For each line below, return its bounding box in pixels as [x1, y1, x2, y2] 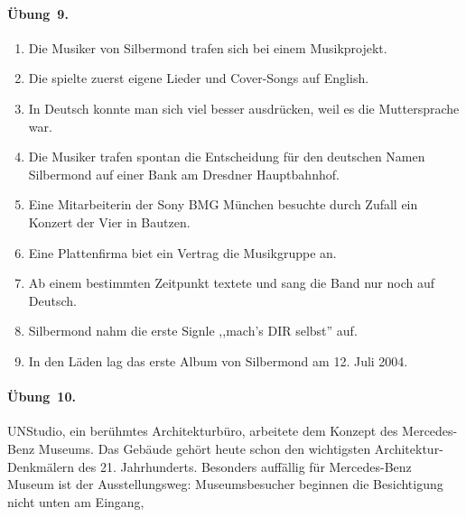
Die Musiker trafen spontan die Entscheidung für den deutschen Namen [28, 147, 425, 166]
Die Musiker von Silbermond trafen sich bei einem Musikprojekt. [28, 38, 387, 57]
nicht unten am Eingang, [7, 492, 144, 511]
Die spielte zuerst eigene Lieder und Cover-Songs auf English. [28, 69, 369, 88]
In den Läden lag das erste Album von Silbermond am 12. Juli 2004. [28, 351, 408, 370]
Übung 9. [7, 4, 69, 23]
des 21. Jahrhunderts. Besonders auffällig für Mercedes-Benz [78, 457, 412, 475]
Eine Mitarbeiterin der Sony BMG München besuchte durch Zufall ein [28, 195, 418, 214]
